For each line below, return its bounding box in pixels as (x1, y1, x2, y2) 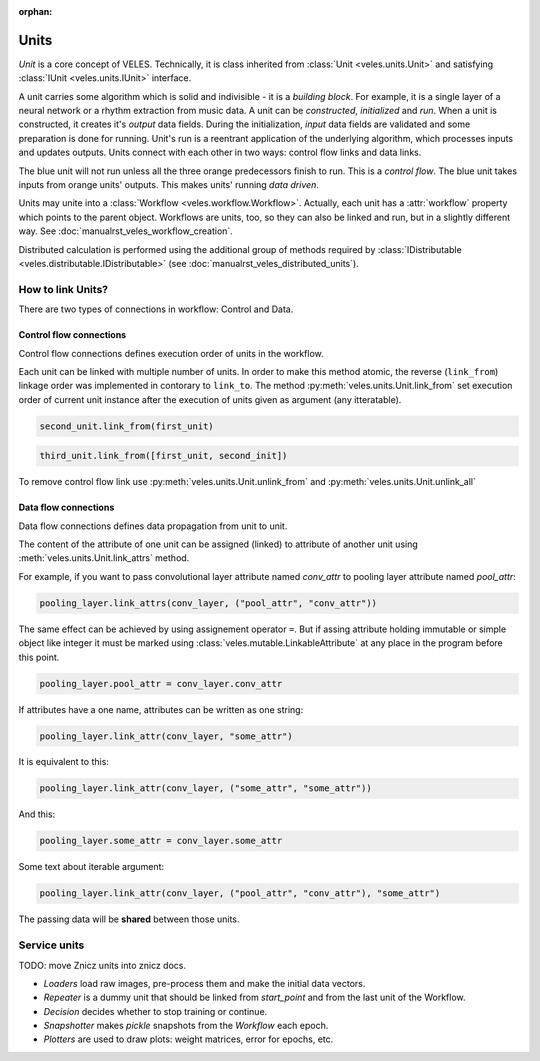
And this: (18, 808, 56, 820)
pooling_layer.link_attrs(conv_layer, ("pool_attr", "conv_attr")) (39, 597, 378, 609)
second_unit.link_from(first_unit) (39, 420, 214, 432)
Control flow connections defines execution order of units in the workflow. (18, 347, 324, 359)
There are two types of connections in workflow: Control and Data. (18, 303, 294, 315)
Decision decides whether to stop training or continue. (43, 1005, 268, 1017)
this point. (18, 651, 60, 663)
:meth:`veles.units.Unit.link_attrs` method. (18, 552, 190, 564)
